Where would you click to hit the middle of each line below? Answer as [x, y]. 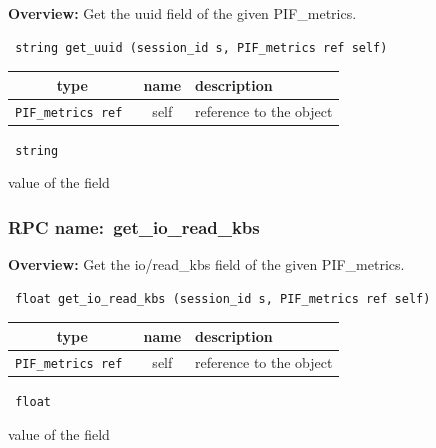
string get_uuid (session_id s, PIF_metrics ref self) [201, 47]
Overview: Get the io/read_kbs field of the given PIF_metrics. [206, 264]
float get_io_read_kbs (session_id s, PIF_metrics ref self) [223, 298]
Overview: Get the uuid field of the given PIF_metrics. [182, 13]
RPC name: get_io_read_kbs [134, 226]
